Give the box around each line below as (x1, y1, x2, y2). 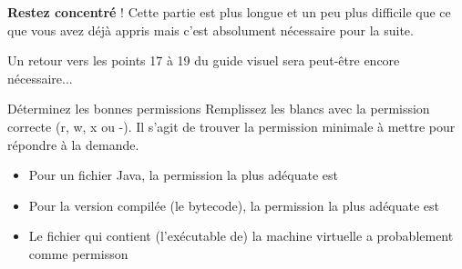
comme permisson (28, 244, 128, 263)
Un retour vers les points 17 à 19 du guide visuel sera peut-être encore (7, 51, 400, 70)
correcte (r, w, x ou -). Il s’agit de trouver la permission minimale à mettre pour (7, 116, 456, 135)
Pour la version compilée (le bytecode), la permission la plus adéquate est (28, 195, 440, 214)
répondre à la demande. (7, 134, 139, 154)
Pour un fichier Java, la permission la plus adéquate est (28, 165, 338, 184)
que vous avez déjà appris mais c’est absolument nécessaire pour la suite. (7, 20, 414, 39)
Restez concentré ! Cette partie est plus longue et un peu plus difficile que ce (7, 3, 451, 21)
